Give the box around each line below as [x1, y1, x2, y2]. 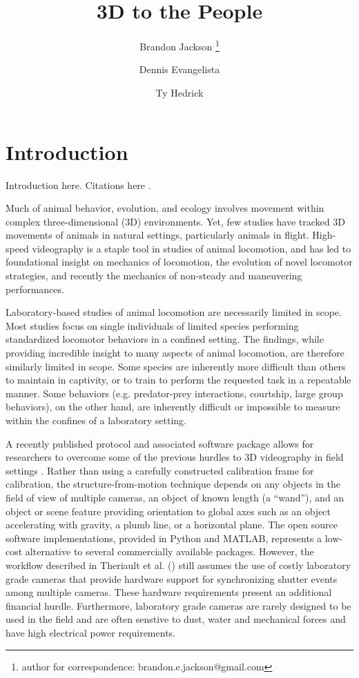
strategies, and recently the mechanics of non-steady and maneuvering [6, 268, 302, 283]
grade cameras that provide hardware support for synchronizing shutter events [6, 571, 338, 586]
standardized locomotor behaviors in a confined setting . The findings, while [6, 332, 324, 346]
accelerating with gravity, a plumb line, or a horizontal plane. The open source [6, 517, 338, 532]
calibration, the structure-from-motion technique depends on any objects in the [6, 477, 340, 491]
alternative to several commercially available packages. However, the [25, 544, 314, 559]
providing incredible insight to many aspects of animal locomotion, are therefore [6, 346, 345, 360]
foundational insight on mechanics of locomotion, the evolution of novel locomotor [6, 255, 353, 269]
